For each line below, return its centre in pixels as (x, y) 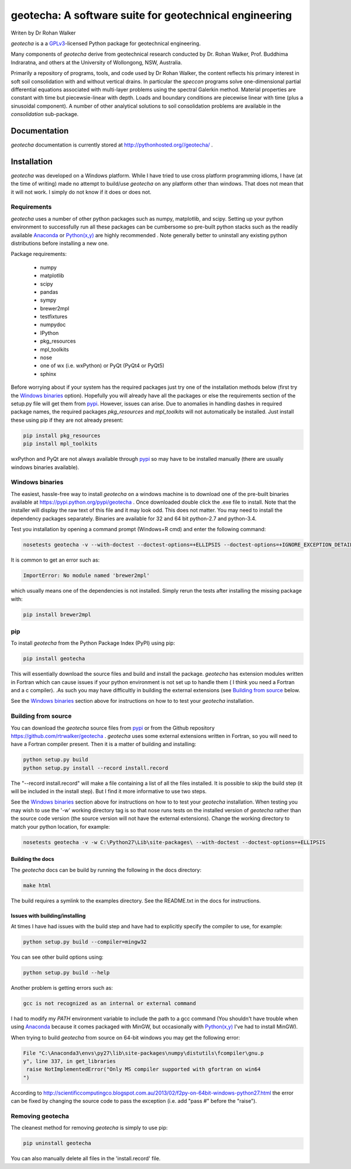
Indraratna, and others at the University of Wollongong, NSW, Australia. (97, 62)
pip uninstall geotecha (57, 1143)
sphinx (48, 374)
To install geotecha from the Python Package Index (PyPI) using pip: (93, 643)
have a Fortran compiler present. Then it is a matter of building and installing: (104, 744)
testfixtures (54, 317)
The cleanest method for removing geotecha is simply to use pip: (89, 1128)
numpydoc (53, 324)
